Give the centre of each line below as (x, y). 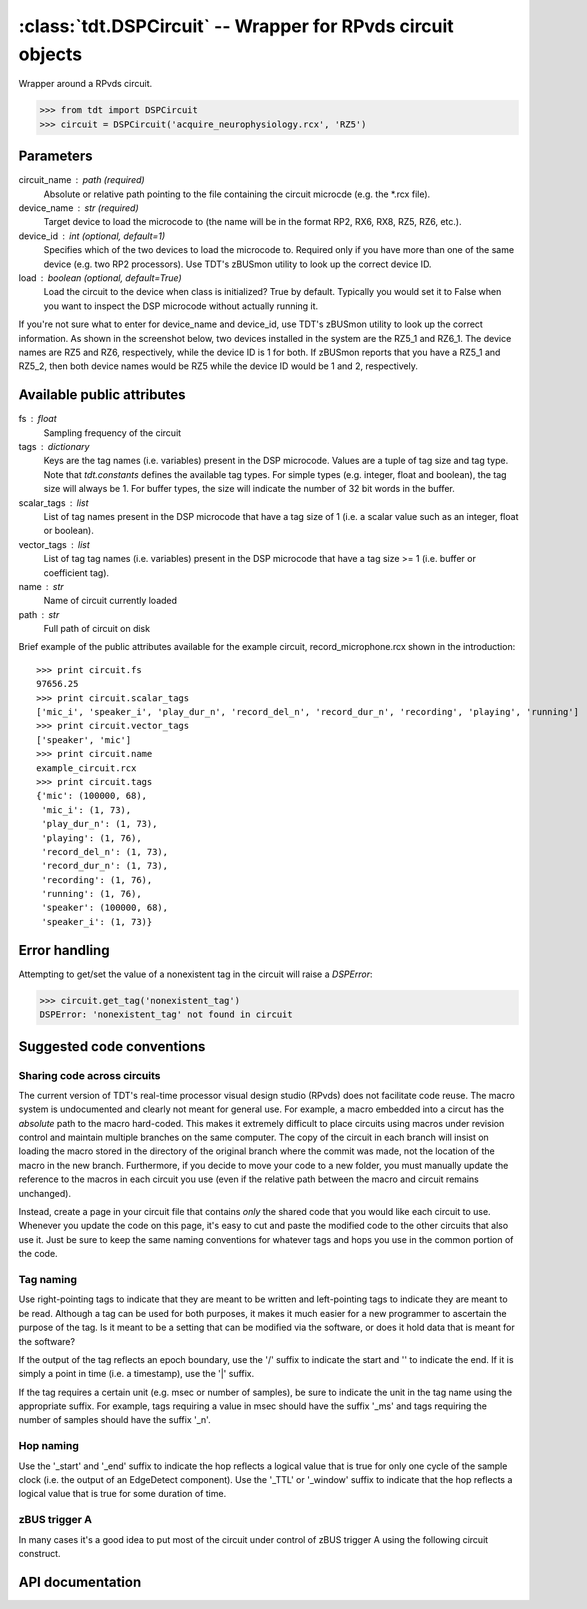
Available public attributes (102, 395)
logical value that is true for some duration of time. (122, 1494)
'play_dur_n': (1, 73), (99, 824)
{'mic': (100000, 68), (92, 796)
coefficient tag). (76, 572)
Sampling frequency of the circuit (112, 432)
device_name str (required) (78, 208)
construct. (39, 1553)
